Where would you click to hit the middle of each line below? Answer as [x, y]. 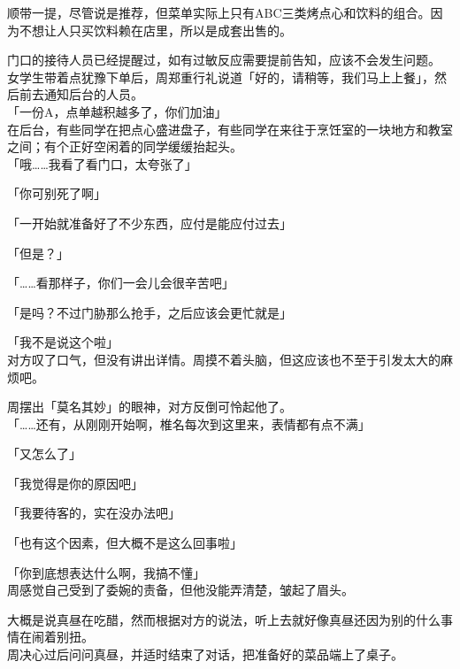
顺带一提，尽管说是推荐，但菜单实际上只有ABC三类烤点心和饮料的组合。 [219, 12]
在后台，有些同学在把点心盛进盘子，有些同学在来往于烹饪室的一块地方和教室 [230, 129]
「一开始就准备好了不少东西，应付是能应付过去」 [149, 223]
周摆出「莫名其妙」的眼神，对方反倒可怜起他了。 [149, 407]
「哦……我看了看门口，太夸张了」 [102, 163]
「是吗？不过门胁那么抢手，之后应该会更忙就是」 [149, 312]
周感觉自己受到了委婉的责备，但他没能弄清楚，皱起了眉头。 [180, 590]
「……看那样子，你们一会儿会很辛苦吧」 [121, 283]
